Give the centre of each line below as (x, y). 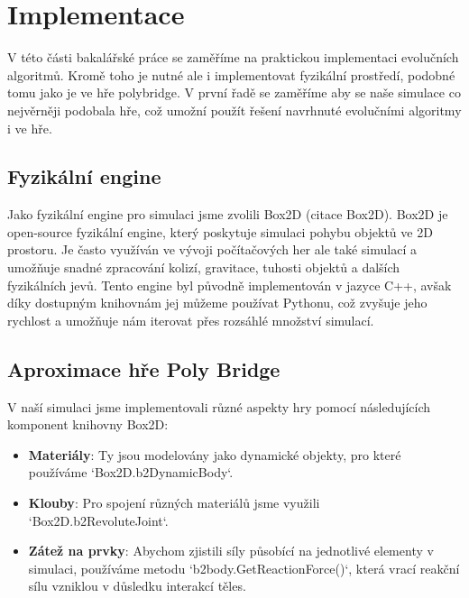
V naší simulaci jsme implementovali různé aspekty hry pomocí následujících (219, 406)
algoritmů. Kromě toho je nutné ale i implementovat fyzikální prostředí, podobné (231, 74)
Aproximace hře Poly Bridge (144, 368)
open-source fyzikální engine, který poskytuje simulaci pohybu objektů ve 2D (220, 231)
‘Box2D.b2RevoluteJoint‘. (98, 520)
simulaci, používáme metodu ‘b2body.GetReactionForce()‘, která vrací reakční (244, 568)
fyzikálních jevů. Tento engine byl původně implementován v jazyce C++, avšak (230, 285)
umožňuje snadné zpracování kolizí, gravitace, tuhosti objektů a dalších (204, 267)
